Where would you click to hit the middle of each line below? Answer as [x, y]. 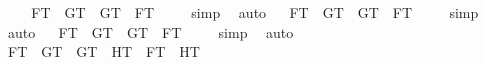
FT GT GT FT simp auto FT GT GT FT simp [255, 12]
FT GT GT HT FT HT [103, 51]
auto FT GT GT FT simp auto [150, 31]
